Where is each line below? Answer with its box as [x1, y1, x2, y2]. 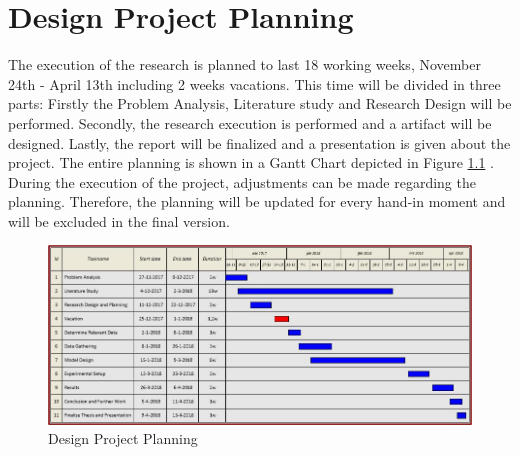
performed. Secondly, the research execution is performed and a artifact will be [8, 112, 492, 133]
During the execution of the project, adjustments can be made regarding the [8, 171, 476, 192]
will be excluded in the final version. [8, 210, 230, 231]
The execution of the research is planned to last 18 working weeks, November [8, 54, 481, 75]
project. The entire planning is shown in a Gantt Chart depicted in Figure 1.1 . [8, 152, 494, 173]
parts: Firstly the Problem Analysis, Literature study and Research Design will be [8, 93, 512, 114]
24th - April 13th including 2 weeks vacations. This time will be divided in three [8, 73, 501, 94]
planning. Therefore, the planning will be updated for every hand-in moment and [8, 191, 506, 212]
